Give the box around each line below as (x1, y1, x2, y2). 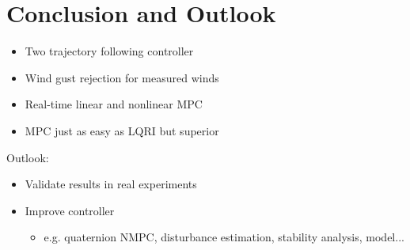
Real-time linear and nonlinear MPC (25, 96, 203, 112)
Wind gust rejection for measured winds (25, 69, 219, 85)
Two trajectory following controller (25, 43, 194, 59)
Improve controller (25, 202, 115, 218)
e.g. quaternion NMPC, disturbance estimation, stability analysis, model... (44, 229, 404, 245)
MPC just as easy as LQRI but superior (25, 122, 219, 138)
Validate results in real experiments (25, 176, 197, 192)
